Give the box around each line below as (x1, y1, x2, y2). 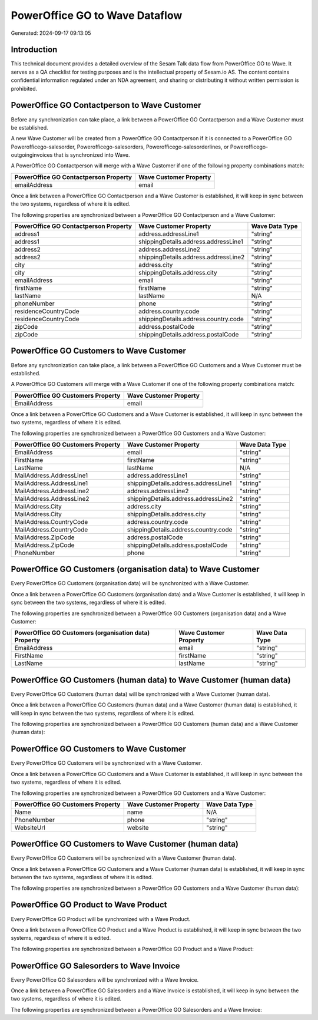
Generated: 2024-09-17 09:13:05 (11, 29, 91, 37)
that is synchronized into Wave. (54, 151, 130, 159)
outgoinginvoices (11, 151, 53, 159)
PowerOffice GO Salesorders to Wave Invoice (11, 960, 180, 971)
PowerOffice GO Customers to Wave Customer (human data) (11, 839, 238, 849)
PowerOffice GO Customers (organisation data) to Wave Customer (11, 565, 260, 575)
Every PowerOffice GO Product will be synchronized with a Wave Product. (11, 915, 191, 922)
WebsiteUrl (14, 823, 45, 831)
